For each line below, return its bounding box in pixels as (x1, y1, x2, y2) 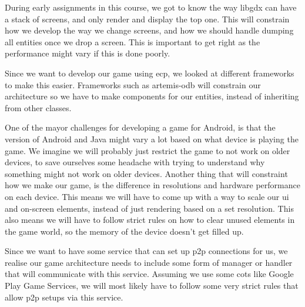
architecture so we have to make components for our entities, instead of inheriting (5, 90, 299, 102)
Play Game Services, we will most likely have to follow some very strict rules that (5, 279, 299, 292)
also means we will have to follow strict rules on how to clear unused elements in (5, 213, 295, 226)
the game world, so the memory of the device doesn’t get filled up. (5, 225, 244, 237)
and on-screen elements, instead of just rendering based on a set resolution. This (5, 202, 294, 214)
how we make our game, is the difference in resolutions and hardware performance (5, 179, 300, 191)
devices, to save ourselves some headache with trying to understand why (5, 156, 265, 168)
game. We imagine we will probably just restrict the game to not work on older (5, 144, 290, 156)
